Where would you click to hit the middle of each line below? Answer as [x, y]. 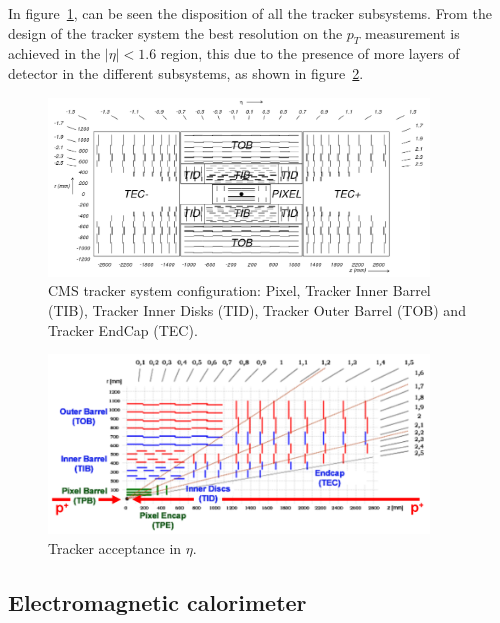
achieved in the [54, 53]
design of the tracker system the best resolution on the [175, 32]
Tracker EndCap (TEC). [123, 329]
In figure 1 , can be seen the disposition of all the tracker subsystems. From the [250, 13]
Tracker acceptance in [115, 547]
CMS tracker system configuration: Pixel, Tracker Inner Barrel [239, 290]
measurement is [412, 32]
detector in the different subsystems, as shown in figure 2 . [186, 72]
